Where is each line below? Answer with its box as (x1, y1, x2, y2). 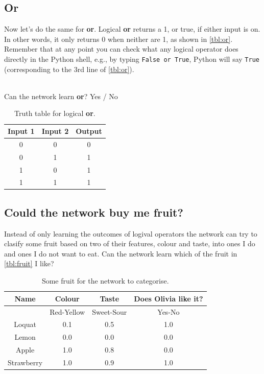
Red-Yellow (50, 306, 85, 317)
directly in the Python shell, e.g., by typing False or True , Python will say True (4, 53, 259, 64)
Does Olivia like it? (134, 293, 203, 303)
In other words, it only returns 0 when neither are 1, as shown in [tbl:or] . (4, 33, 233, 44)
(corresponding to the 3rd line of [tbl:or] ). (4, 63, 134, 74)
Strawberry (8, 357, 43, 367)
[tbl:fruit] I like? (4, 258, 54, 269)
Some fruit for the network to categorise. (41, 275, 169, 286)
